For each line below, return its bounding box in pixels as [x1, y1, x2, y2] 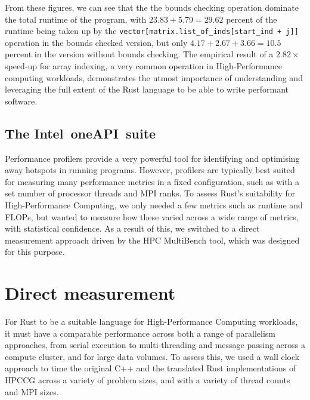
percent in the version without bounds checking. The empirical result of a [5, 48, 274, 60]
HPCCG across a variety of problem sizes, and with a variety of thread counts [5, 374, 290, 386]
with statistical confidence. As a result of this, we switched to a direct [5, 222, 260, 235]
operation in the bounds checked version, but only [5, 36, 188, 48]
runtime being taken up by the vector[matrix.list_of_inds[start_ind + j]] [5, 24, 299, 37]
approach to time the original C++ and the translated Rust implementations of [5, 362, 296, 374]
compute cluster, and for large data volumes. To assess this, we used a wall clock [5, 350, 300, 362]
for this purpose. [5, 245, 65, 258]
